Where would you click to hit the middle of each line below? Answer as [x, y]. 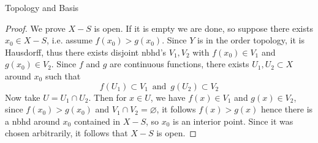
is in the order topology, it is [251, 40]
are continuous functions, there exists [180, 64]
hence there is [287, 109]
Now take [23, 97]
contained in [97, 121]
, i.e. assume [70, 40]
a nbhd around [32, 121]
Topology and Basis [42, 7]
